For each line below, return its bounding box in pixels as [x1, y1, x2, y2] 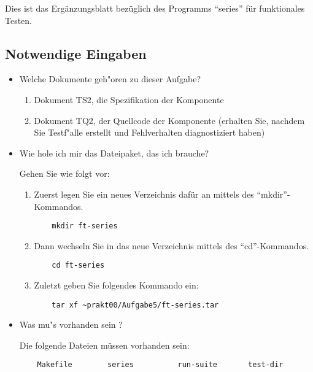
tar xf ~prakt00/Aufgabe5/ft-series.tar [52, 300, 219, 309]
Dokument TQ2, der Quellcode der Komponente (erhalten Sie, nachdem [34, 114, 305, 126]
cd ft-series [52, 261, 105, 270]
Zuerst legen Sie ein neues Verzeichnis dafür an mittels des [34, 187, 254, 200]
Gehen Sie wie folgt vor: [19, 167, 110, 180]
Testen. [5, 14, 33, 26]
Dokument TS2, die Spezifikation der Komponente [34, 93, 224, 106]
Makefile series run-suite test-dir [37, 360, 284, 370]
